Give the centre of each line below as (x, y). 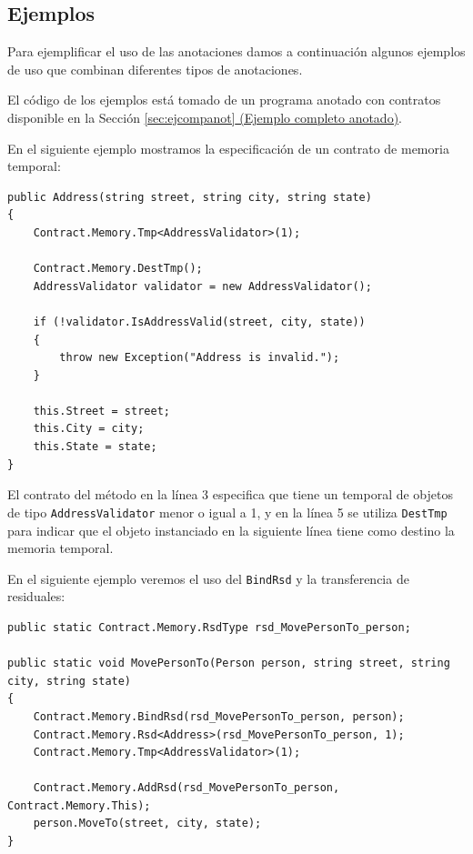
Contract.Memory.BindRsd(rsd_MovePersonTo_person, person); (219, 716)
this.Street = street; (101, 411)
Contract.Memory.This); (79, 805)
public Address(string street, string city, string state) (190, 197)
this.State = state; (95, 447)
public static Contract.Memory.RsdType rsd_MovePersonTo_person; (209, 627)
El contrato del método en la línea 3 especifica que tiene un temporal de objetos (231, 494)
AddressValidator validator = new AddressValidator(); (202, 286)
